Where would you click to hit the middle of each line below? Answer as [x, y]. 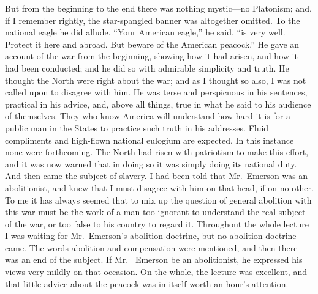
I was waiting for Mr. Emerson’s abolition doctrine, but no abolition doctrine [151, 236]
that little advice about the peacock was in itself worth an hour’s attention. [147, 283]
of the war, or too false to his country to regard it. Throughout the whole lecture [157, 223]
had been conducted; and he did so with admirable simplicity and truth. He [147, 68]
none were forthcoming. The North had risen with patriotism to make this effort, [157, 152]
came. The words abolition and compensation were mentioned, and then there [151, 247]
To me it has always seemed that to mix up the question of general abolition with [158, 200]
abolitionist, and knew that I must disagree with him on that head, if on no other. [159, 187]
